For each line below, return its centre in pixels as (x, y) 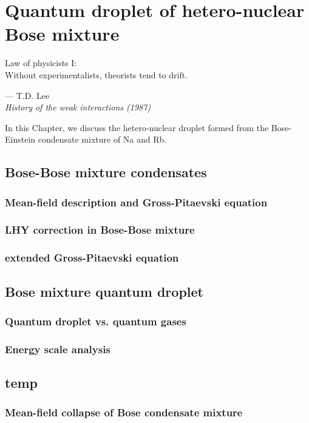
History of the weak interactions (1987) (78, 107)
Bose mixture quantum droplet (104, 291)
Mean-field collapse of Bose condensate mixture (124, 412)
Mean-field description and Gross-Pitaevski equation (136, 202)
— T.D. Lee (27, 95)
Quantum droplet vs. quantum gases (96, 321)
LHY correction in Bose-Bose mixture (100, 230)
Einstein (20, 139)
